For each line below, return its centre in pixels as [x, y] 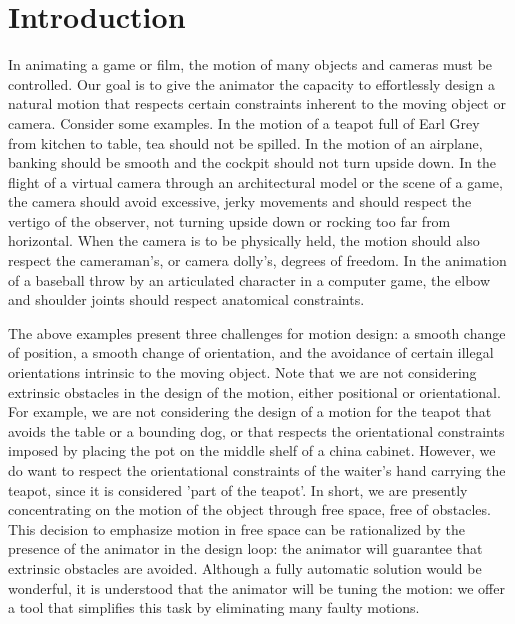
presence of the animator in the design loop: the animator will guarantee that [245, 548]
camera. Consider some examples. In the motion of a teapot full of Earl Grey [244, 122]
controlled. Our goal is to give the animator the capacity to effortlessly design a [251, 83]
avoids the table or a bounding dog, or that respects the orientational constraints [256, 430]
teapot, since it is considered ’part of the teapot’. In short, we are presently [238, 489]
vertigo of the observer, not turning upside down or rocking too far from [229, 220]
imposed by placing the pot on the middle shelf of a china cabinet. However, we [252, 450]
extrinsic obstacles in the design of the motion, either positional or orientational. [254, 391]
